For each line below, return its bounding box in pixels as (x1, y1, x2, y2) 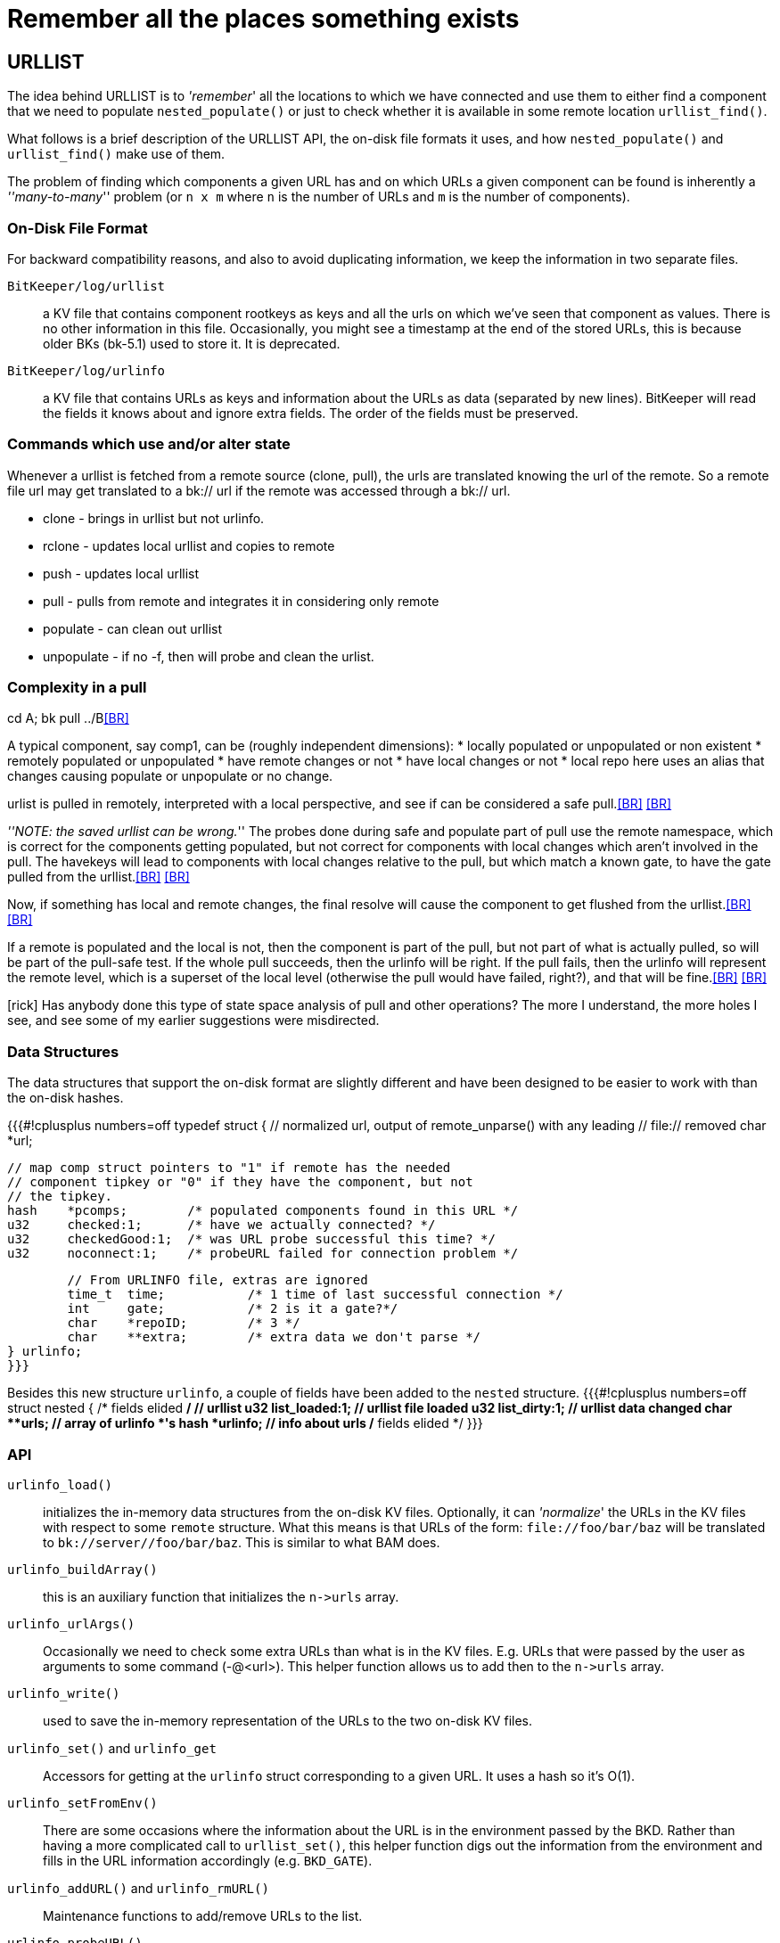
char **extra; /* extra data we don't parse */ (67, 1330, 481, 1345)
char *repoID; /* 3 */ (67, 1316, 300, 1331)
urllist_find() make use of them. (7, 146, 226, 162)
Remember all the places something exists (7, 4, 520, 34)
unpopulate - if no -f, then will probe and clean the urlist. (43, 648, 374, 664)
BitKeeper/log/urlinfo (7, 363, 166, 378)
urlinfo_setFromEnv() (7, 1795, 158, 1810)
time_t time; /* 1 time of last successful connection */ (67, 1287, 563, 1302)
